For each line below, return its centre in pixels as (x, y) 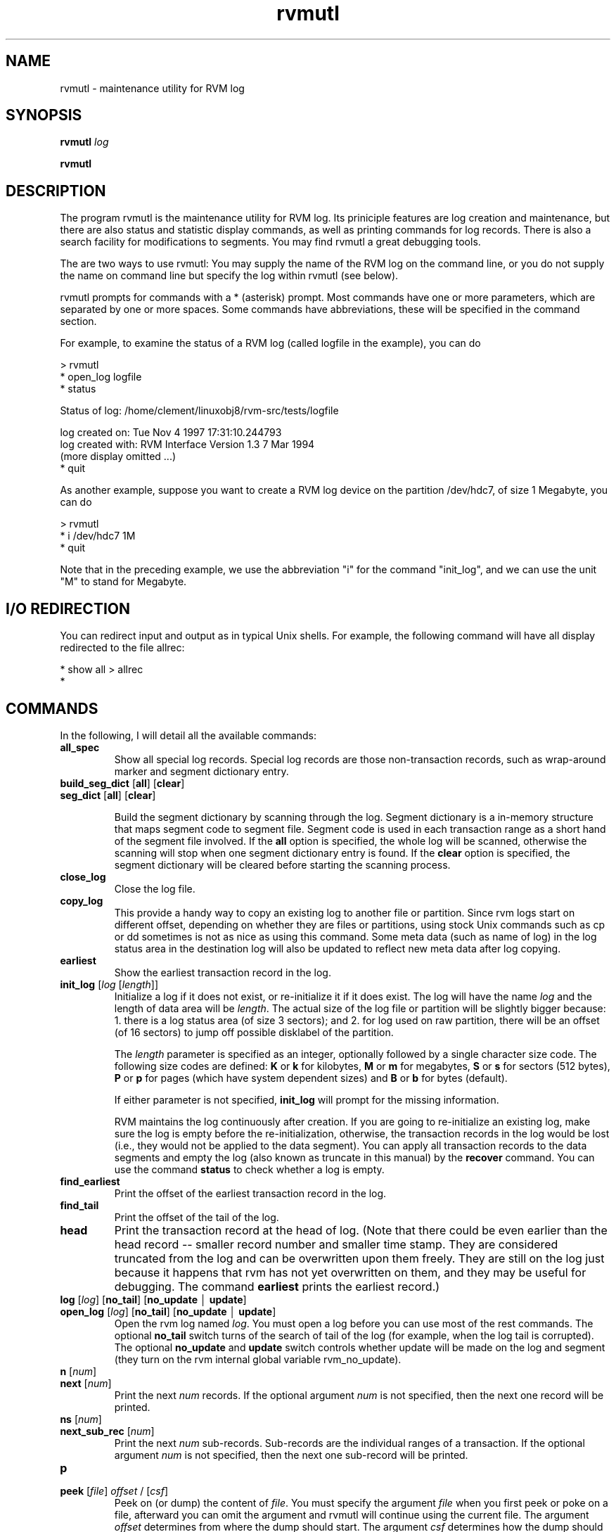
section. (78, 321)
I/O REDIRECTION (68, 608)
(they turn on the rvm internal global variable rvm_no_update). (258, 1359)
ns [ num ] (81, 1419)
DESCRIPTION (56, 191)
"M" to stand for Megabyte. (123, 582)
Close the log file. (155, 888)
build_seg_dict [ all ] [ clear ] (122, 783)
